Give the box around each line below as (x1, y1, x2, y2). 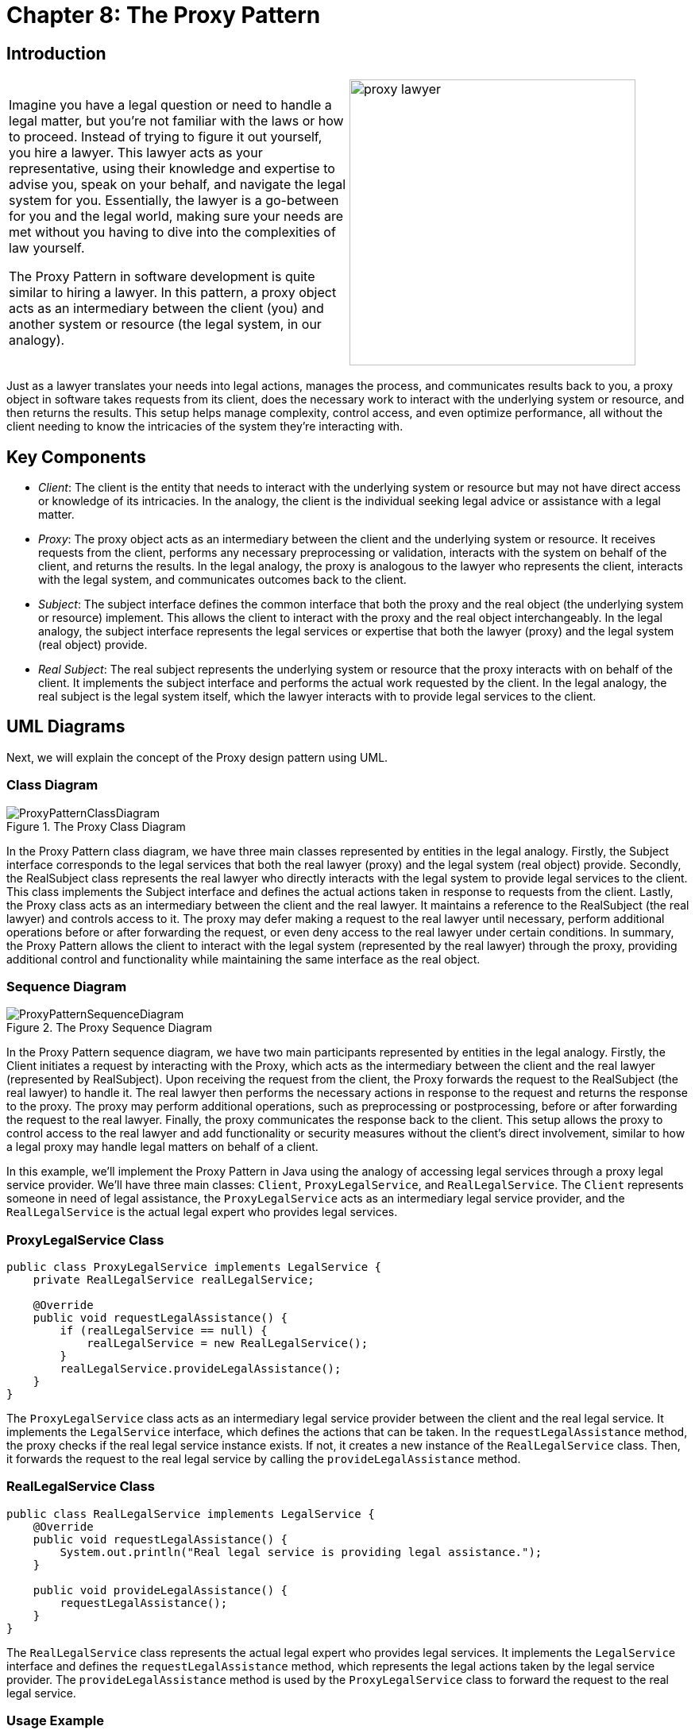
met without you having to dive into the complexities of (9, 224, 336, 241)
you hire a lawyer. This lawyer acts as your (9, 145, 263, 161)
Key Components (6, 446, 146, 467)
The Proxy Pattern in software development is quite (9, 268, 315, 285)
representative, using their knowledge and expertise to (9, 160, 335, 177)
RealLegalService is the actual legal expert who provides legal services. (6, 1205, 398, 1219)
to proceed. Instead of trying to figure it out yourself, (9, 129, 322, 145)
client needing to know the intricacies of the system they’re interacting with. (6, 419, 403, 434)
